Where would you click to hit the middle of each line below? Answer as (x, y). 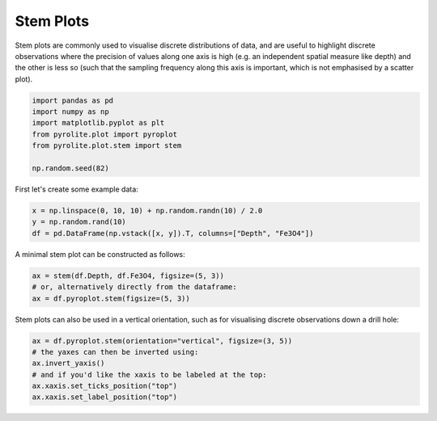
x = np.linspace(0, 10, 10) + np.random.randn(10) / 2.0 (147, 211)
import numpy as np (70, 112)
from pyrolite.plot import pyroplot (105, 134)
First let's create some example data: (77, 189)
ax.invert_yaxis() (68, 363)
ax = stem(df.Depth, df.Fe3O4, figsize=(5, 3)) (128, 276)
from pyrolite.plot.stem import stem (107, 146)
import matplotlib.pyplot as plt (98, 123)
